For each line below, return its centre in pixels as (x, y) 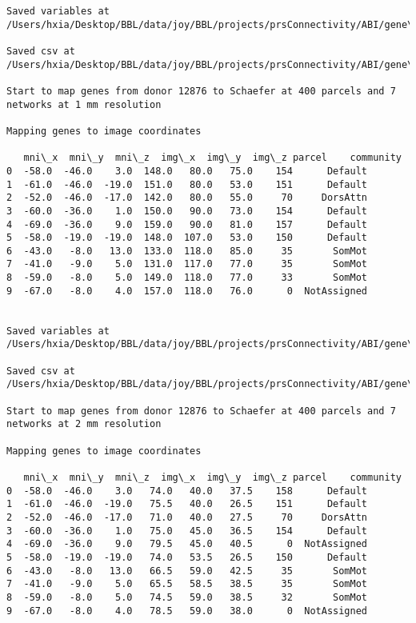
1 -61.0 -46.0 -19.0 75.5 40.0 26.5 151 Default (187, 504)
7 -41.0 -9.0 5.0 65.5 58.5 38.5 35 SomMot (187, 584)
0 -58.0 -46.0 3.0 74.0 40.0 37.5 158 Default (187, 491)
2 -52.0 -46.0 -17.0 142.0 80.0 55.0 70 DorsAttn (187, 198)
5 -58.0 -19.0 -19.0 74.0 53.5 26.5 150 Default (187, 557)
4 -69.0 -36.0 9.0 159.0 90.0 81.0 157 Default (187, 224)
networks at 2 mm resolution (84, 424)
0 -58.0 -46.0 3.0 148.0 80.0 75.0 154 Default (187, 171)
